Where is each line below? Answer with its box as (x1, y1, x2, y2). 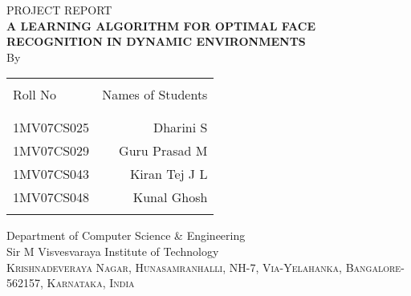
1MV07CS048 (13, 188, 90, 207)
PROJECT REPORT (6, 2, 112, 18)
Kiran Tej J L (129, 164, 208, 184)
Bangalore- (345, 258, 405, 275)
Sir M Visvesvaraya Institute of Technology (6, 242, 219, 259)
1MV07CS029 (13, 141, 90, 160)
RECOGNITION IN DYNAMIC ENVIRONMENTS (6, 33, 306, 50)
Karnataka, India (47, 274, 135, 291)
